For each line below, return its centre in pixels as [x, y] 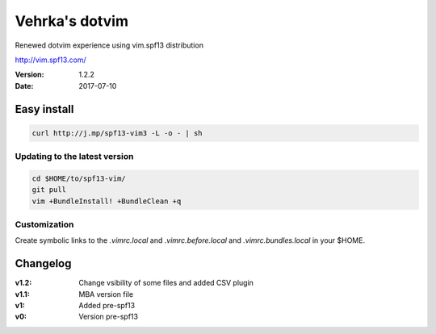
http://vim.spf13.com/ [50, 60]
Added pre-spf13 [107, 306]
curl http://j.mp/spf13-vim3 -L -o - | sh [117, 133]
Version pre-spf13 [109, 317]
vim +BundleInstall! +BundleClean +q [107, 201]
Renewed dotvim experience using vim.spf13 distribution [109, 45]
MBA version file [106, 294]
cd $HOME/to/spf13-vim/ [79, 178]
